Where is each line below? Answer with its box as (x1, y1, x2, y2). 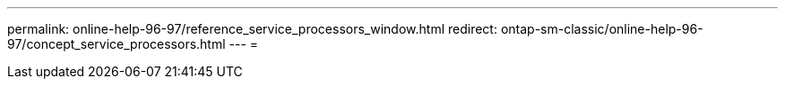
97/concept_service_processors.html (7, 36, 226, 51)
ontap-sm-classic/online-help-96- (500, 21, 703, 36)
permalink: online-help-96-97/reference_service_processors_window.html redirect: (7, 21, 497, 36)
